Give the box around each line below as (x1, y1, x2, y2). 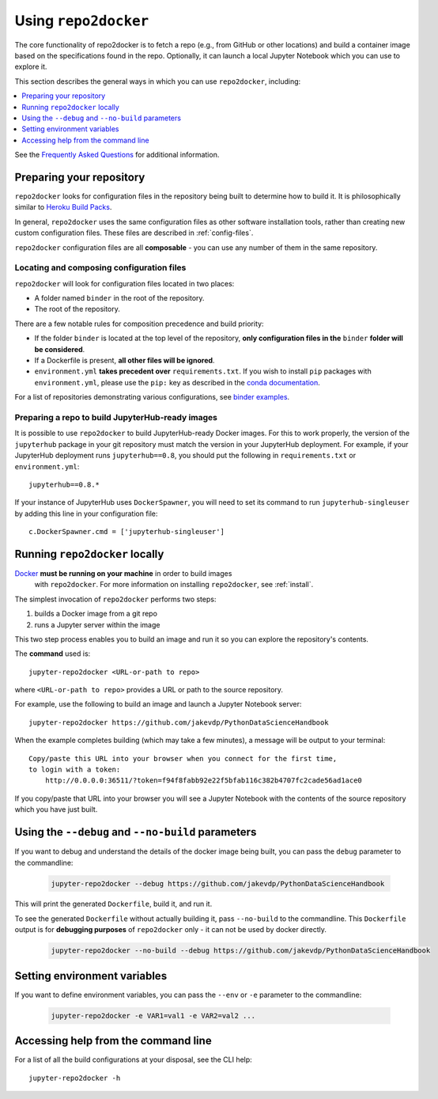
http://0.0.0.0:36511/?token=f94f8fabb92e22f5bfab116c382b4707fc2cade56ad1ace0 (44, 776, 363, 785)
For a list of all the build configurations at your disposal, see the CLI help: (14, 1055, 252, 1064)
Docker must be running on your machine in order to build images (14, 568, 232, 578)
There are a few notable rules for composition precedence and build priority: (14, 319, 264, 328)
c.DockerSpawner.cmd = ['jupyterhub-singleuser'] (28, 527, 225, 536)
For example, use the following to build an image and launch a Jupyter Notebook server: (14, 699, 302, 709)
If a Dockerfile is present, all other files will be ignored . (34, 356, 215, 366)
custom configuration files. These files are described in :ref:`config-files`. (14, 228, 254, 237)
